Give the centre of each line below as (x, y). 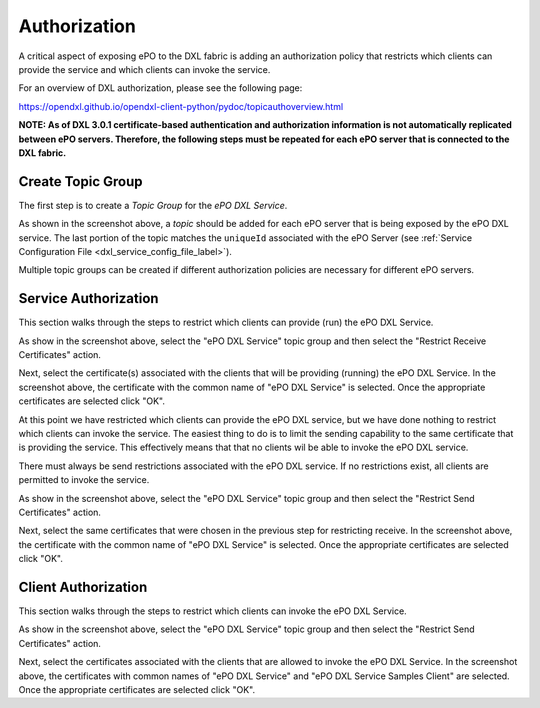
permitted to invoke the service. (84, 480)
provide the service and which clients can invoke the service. (144, 69)
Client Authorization (83, 586)
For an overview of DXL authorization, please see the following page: (160, 88)
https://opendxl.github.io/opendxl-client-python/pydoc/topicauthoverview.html (181, 106)
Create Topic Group (80, 181)
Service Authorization (88, 298)
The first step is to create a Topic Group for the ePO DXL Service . (153, 205)
